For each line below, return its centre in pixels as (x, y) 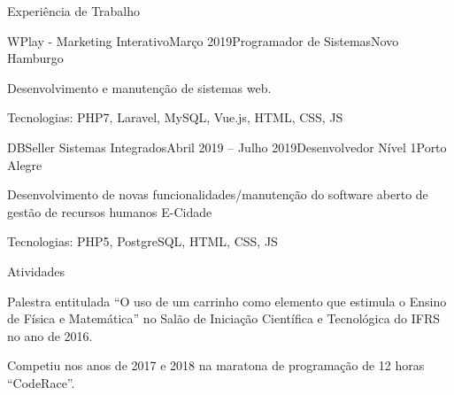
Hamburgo (35, 58)
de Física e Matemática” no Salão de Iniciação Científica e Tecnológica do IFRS (224, 318)
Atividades (36, 271)
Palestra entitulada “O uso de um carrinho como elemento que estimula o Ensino (227, 301)
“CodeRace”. (41, 382)
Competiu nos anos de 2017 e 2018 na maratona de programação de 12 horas (216, 365)
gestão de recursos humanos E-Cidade (110, 211)
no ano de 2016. (50, 335)
